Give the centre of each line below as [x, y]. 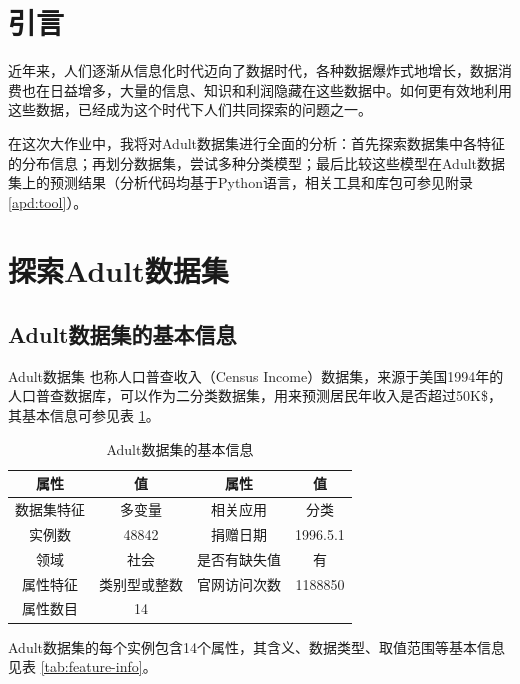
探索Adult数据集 [118, 270]
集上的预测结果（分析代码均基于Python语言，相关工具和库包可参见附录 [240, 182]
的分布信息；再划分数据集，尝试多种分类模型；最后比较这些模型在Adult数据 [257, 162]
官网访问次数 [239, 583]
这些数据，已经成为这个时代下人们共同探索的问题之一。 [190, 109]
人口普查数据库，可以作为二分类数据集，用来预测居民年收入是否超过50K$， [255, 395]
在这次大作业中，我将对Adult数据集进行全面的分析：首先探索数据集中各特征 [257, 142]
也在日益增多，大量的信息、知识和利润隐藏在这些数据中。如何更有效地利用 [266, 89]
